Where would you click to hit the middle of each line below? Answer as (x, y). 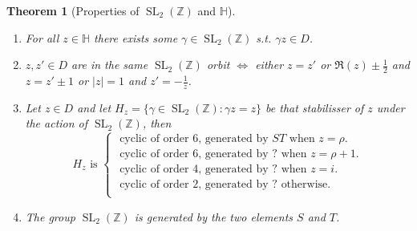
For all (42, 37)
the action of (57, 123)
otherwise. (306, 185)
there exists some (136, 37)
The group (50, 216)
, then (157, 123)
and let (94, 107)
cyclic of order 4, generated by (194, 170)
